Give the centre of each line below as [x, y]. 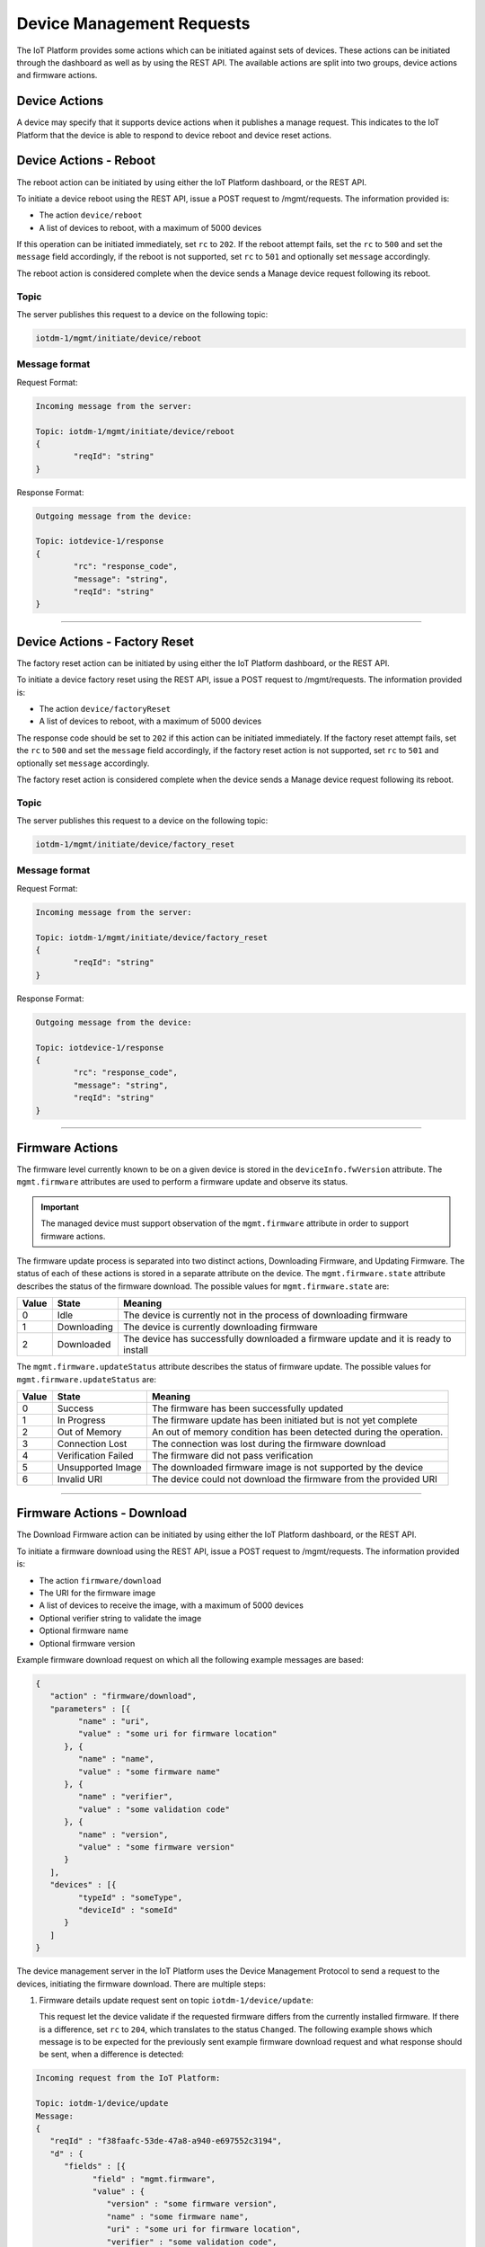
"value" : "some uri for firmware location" [177, 1734]
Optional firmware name [84, 1630]
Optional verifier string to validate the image [120, 1618]
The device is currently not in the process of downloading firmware [265, 1315]
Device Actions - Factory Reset [106, 641]
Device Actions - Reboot [86, 160]
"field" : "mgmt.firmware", [154, 2179]
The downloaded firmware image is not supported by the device [287, 1467]
